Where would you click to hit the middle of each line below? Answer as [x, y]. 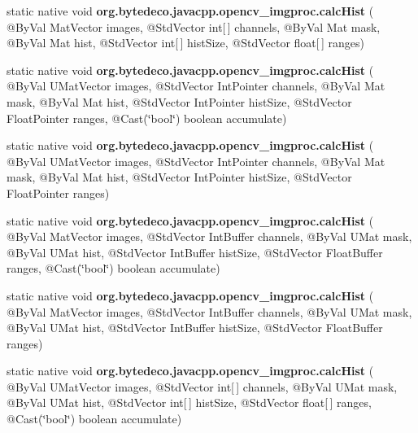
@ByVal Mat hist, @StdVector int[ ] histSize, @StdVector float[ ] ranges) [186, 43]
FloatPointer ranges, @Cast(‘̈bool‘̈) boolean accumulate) [147, 118]
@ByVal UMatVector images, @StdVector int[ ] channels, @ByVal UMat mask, [202, 386]
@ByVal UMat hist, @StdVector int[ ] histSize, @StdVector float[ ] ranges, [189, 402]
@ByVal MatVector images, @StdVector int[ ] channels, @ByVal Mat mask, [194, 26]
